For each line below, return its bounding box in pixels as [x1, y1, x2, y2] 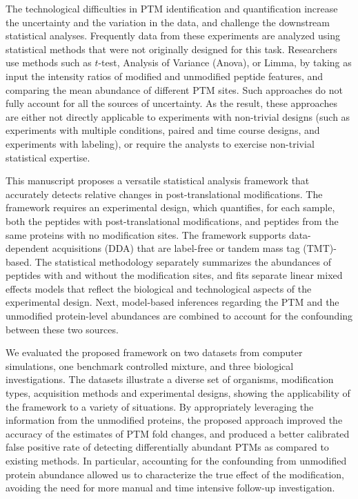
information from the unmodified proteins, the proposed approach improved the [6, 413, 343, 427]
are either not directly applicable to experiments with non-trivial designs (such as [6, 109, 350, 124]
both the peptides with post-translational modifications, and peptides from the [6, 213, 339, 228]
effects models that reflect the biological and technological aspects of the [6, 281, 312, 295]
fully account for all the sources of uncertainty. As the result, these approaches [6, 96, 337, 110]
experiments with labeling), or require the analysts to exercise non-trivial [6, 136, 315, 150]
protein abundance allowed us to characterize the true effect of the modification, [6, 467, 344, 481]
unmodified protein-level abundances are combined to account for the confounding [6, 309, 353, 323]
